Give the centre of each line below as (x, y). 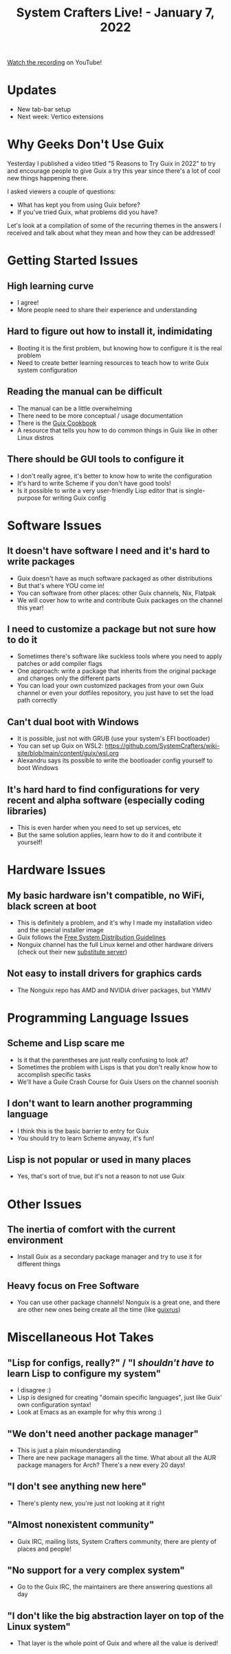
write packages (41, 562)
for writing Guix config (74, 498)
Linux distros (35, 437)
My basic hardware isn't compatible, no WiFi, (106, 896)
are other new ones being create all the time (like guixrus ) (99, 1310)
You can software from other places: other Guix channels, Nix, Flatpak (117, 593)
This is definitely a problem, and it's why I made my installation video (114, 922)
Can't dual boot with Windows (73, 722)
